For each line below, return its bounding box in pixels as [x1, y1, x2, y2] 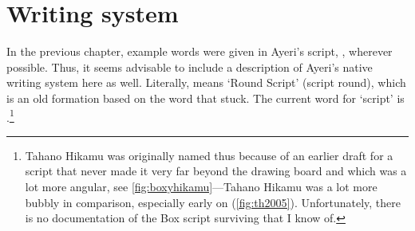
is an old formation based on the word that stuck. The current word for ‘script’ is [6, 89, 405, 106]
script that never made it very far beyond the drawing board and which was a [25, 162, 407, 179]
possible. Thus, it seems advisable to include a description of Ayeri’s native [6, 58, 373, 75]
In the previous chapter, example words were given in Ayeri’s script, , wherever [6, 43, 393, 60]
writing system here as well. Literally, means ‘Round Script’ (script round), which [6, 74, 406, 91]
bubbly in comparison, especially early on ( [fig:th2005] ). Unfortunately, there [25, 194, 401, 210]
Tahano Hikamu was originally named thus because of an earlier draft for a [25, 147, 393, 163]
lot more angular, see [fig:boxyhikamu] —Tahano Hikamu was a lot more [25, 178, 377, 194]
